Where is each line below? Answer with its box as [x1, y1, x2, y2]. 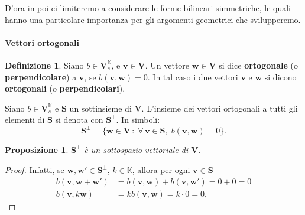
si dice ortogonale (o [219, 58, 298, 71]
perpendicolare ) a [5, 70, 77, 83]
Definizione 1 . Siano [5, 58, 84, 71]
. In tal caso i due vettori [147, 70, 238, 83]
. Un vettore [145, 58, 190, 71]
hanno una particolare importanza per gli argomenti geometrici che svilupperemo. [5, 13, 301, 25]
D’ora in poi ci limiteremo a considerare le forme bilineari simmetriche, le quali [5, 2, 291, 14]
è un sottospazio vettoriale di [84, 144, 189, 156]
